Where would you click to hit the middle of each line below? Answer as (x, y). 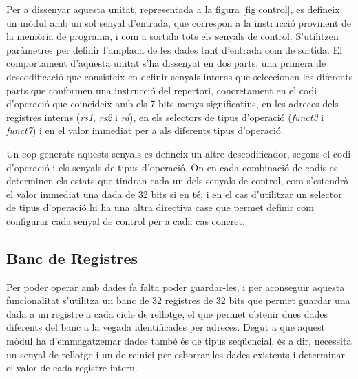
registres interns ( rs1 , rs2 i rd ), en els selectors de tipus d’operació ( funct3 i (165, 117)
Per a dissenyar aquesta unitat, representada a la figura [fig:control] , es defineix (173, 9)
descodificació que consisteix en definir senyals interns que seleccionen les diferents (180, 76)
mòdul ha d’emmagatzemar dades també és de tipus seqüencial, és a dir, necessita (179, 341)
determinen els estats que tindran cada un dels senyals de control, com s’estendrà (178, 181)
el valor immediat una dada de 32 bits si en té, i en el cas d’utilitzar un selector (174, 194)
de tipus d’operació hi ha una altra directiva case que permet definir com (160, 207)
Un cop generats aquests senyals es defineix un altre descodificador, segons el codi (179, 153)
